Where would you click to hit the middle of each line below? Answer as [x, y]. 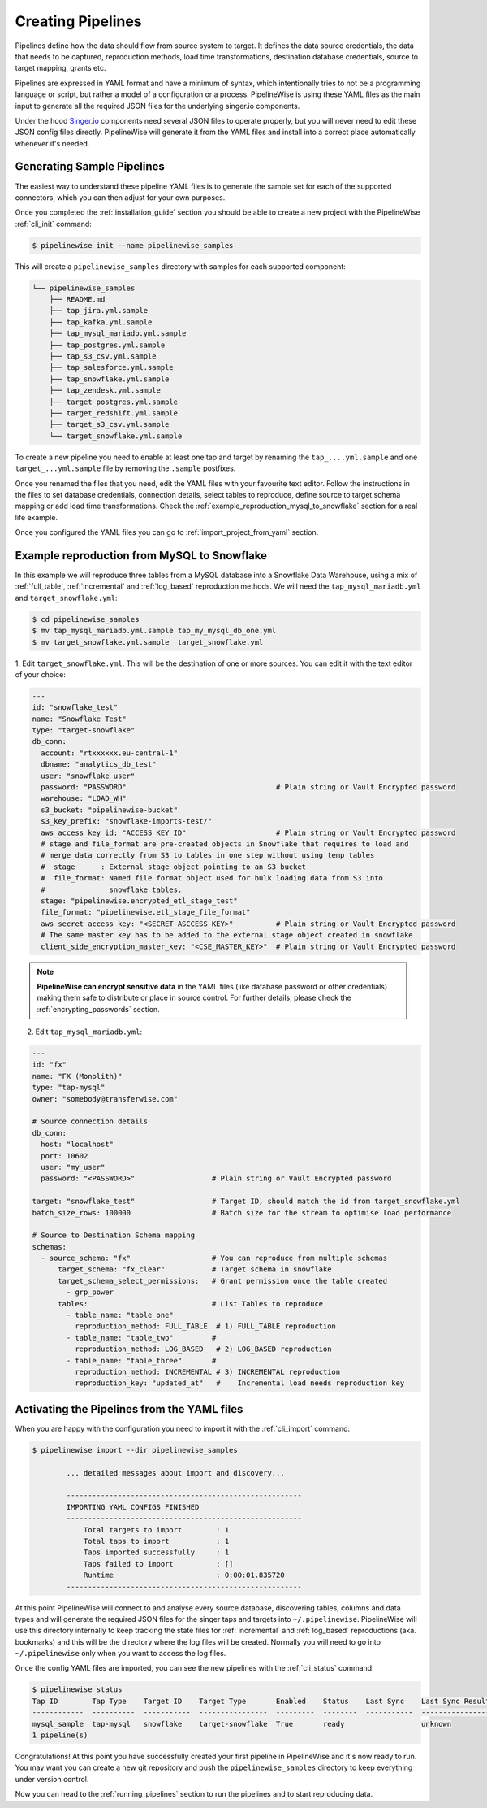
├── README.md [77, 300]
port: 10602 [65, 1156]
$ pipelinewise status [77, 1690]
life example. [37, 517]
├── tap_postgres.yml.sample [107, 345]
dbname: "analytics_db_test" [99, 765]
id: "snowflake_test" [75, 708]
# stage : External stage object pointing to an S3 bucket [174, 867]
